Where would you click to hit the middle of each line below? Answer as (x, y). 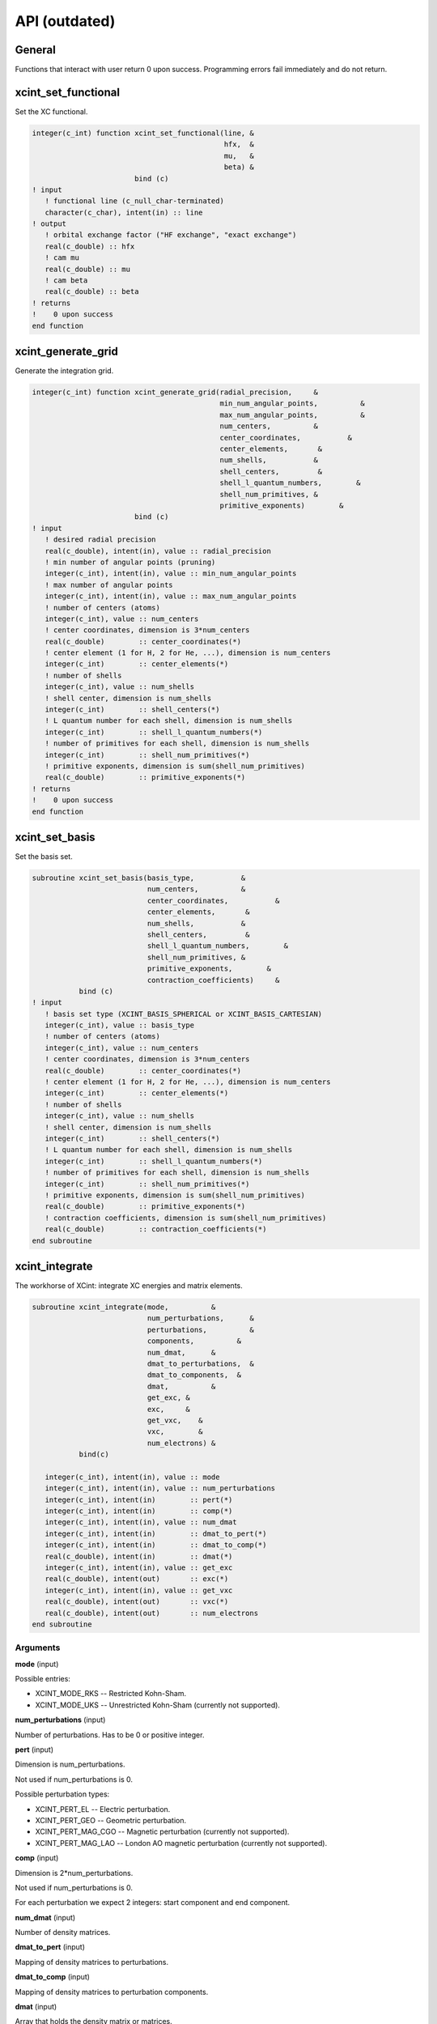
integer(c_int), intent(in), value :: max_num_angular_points (171, 596)
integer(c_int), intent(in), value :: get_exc (139, 1567)
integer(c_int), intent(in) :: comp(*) (139, 1511)
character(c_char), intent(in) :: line (124, 212)
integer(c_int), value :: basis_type (119, 1025)
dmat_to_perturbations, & (200, 1363)
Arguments (38, 1648)
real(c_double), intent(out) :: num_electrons (152, 1613)
